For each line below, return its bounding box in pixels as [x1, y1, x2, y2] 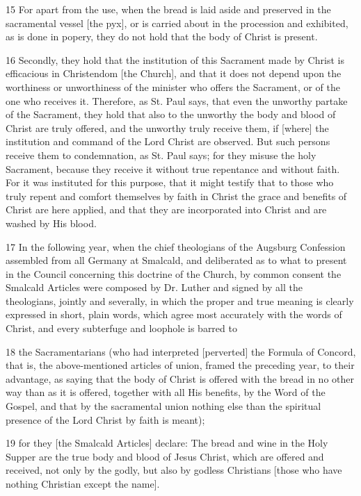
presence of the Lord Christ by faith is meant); [6, 412, 205, 427]
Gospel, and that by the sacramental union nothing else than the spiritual [6, 399, 321, 413]
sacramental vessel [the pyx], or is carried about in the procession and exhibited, [6, 15, 348, 30]
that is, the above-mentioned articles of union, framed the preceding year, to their [6, 358, 355, 372]
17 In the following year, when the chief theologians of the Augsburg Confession [6, 239, 346, 254]
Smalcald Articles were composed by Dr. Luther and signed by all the [6, 280, 303, 295]
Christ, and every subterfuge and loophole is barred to [6, 321, 237, 336]
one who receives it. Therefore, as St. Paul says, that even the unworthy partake [6, 93, 348, 108]
